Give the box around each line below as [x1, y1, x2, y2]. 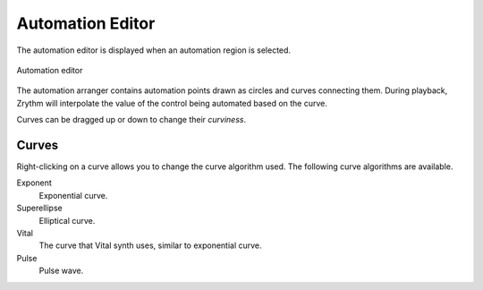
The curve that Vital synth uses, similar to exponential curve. [38, 240, 263, 251]
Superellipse [16, 202, 63, 214]
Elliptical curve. [38, 215, 96, 226]
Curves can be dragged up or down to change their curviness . [16, 115, 246, 125]
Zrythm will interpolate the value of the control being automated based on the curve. [16, 98, 328, 108]
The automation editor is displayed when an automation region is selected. [16, 45, 291, 55]
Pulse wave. [38, 265, 84, 277]
